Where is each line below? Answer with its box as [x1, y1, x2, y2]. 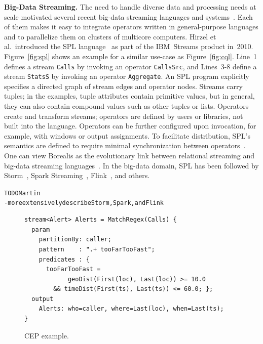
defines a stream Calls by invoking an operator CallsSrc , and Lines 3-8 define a [4, 61, 257, 71]
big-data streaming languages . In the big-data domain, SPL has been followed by [4, 160, 259, 170]
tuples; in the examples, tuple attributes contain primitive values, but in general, [4, 91, 255, 101]
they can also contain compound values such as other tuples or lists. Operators [4, 101, 249, 111]
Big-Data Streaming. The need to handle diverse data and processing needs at [4, 2, 256, 12]
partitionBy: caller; [39, 236, 111, 243]
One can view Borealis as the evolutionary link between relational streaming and [4, 150, 255, 161]
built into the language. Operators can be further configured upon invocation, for [4, 120, 256, 131]
